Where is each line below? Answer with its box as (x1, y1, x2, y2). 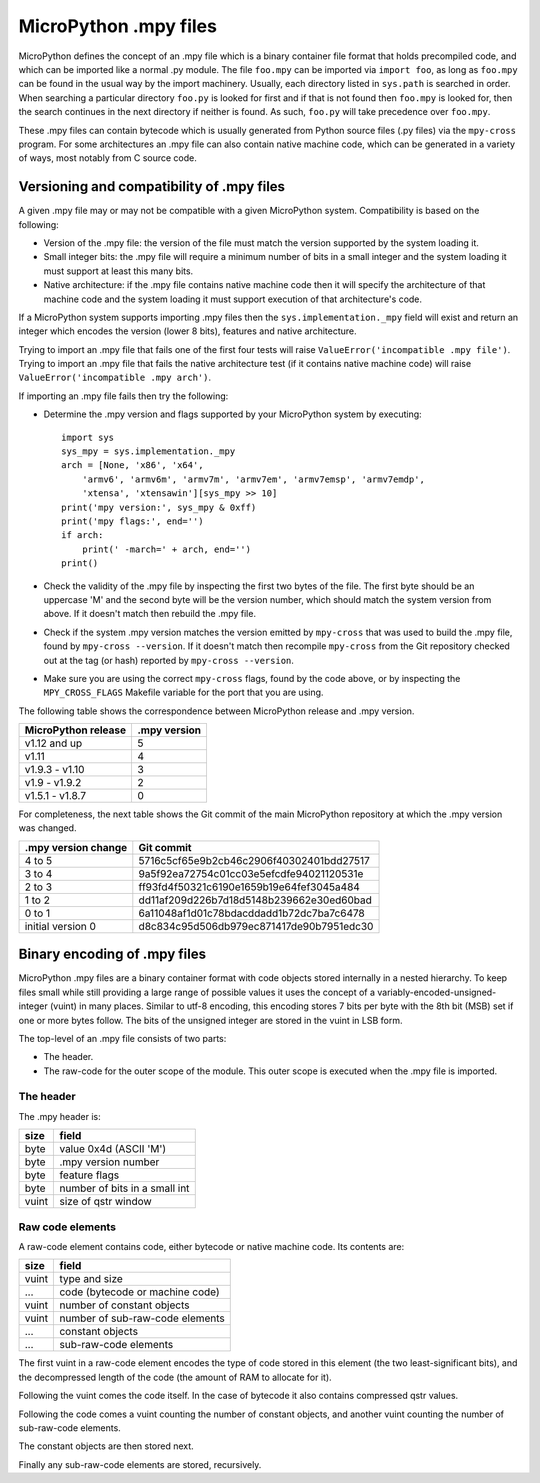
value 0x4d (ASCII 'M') (59, 1142, 167, 1156)
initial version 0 (24, 919, 97, 933)
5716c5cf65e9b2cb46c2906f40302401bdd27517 (138, 853, 370, 867)
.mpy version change (24, 840, 128, 854)
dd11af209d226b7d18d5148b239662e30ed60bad (138, 893, 372, 907)
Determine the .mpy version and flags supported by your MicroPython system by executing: (43, 408, 422, 420)
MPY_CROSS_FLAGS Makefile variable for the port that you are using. (43, 686, 324, 699)
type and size (59, 1272, 124, 1286)
